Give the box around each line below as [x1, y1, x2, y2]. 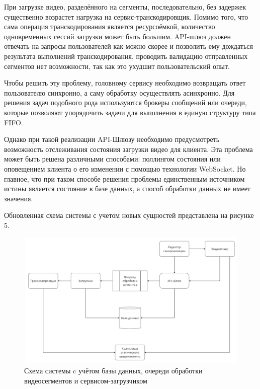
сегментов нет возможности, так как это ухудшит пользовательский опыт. [4, 60, 230, 71]
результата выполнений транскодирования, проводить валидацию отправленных [4, 50, 248, 61]
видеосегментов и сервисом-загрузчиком [24, 375, 147, 385]
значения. [4, 193, 33, 203]
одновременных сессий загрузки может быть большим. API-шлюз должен [4, 31, 231, 41]
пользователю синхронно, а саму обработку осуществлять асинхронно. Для [4, 87, 235, 98]
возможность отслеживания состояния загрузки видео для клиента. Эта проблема [4, 143, 253, 154]
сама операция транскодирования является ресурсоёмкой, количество [4, 21, 215, 32]
